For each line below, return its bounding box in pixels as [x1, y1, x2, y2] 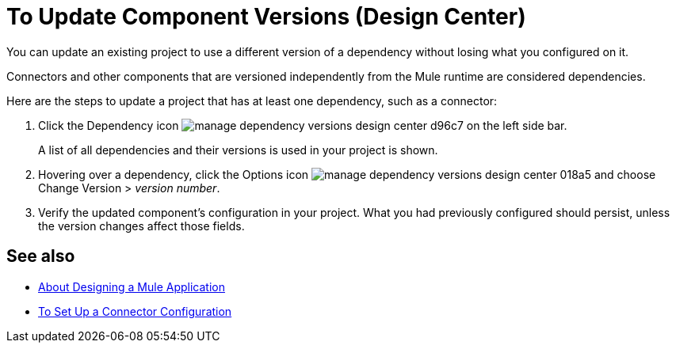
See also [6, 246, 75, 267]
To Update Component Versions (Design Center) [6, 3, 526, 30]
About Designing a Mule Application [38, 279, 225, 294]
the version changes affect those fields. [38, 218, 245, 233]
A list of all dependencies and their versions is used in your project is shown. [38, 142, 438, 157]
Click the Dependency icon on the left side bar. [38, 118, 567, 132]
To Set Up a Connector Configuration [38, 304, 232, 318]
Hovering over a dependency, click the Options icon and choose [38, 167, 656, 181]
